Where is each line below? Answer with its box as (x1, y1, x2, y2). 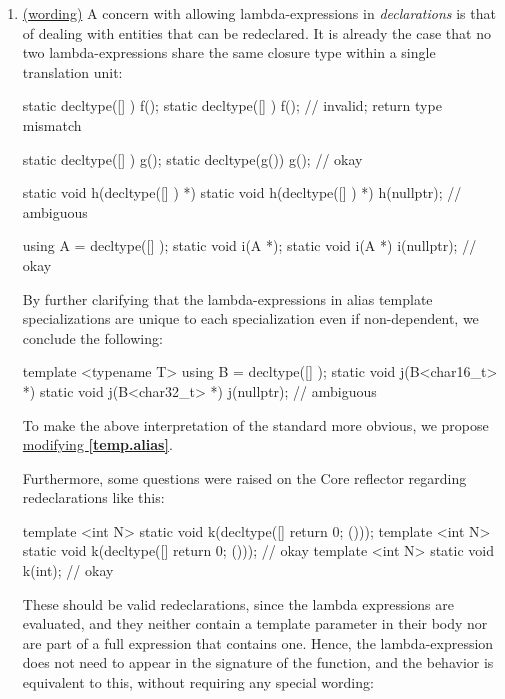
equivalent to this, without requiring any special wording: (22, 672, 374, 693)
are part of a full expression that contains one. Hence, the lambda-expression (22, 632, 494, 653)
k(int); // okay (22, 560, 114, 581)
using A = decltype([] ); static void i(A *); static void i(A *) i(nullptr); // (22, 235, 477, 256)
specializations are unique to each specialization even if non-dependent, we (22, 308, 479, 329)
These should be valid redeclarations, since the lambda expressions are (22, 593, 454, 614)
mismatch (22, 114, 82, 135)
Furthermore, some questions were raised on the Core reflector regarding (22, 467, 467, 488)
